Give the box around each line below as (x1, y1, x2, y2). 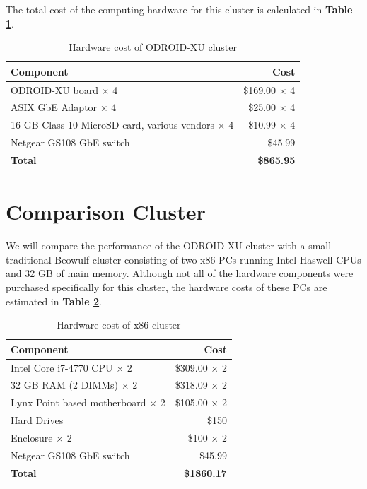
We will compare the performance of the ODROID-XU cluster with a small (6, 238, 332, 253)
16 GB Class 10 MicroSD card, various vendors (11, 117, 214, 132)
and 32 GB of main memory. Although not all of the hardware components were (6, 266, 354, 281)
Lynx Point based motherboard (11, 395, 146, 410)
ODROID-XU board (11, 82, 98, 97)
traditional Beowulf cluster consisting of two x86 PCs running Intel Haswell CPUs (6, 252, 361, 266)
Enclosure (11, 430, 53, 444)
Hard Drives (11, 413, 64, 428)
